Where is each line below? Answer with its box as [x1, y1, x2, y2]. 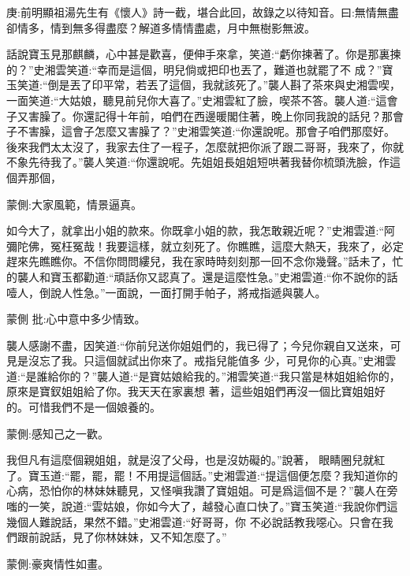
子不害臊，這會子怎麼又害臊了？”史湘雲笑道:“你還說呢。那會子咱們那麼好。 [6, 123, 396, 139]
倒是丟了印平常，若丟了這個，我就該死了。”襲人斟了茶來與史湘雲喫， [47, 76, 401, 93]
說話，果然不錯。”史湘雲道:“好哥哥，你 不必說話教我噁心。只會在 [50, 513, 382, 530]
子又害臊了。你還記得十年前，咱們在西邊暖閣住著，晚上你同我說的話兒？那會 [6, 107, 404, 124]
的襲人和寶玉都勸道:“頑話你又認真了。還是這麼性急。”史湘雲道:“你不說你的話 [6, 268, 398, 284]
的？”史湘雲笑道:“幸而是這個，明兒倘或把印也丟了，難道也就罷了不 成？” [6, 61, 382, 77]
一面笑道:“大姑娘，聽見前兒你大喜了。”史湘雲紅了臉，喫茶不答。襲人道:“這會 [6, 91, 398, 108]
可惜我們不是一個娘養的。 [28, 399, 161, 415]
